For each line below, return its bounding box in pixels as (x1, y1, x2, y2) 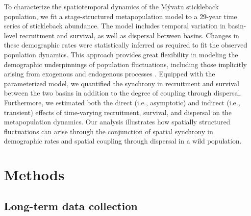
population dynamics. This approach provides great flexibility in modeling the (4, 49, 238, 59)
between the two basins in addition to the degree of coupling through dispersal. (4, 88, 242, 98)
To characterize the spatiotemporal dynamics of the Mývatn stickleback (4, 1, 219, 11)
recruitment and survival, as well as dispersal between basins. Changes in (19, 30, 239, 40)
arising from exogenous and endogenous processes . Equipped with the (4, 69, 215, 79)
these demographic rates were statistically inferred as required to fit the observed (4, 40, 248, 50)
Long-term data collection (4, 198, 138, 213)
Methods (4, 165, 65, 185)
